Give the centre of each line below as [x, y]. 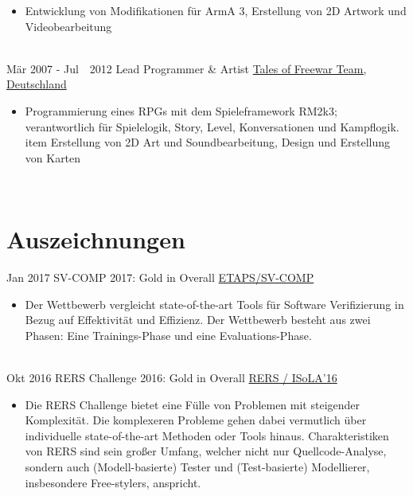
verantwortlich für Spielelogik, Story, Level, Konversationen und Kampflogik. [212, 126]
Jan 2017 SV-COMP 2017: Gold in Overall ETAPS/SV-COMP [160, 277]
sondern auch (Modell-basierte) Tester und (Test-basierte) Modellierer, [197, 467]
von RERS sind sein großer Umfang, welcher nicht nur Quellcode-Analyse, [206, 451]
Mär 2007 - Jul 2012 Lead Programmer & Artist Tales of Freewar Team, [187, 68]
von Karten [53, 157]
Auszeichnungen [96, 239]
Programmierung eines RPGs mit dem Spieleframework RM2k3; [181, 110]
